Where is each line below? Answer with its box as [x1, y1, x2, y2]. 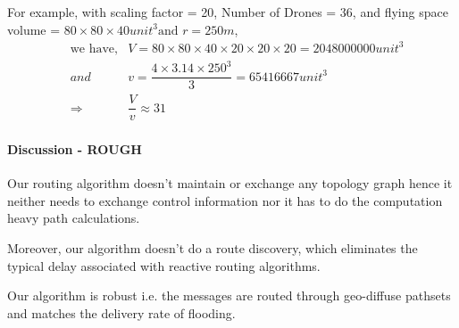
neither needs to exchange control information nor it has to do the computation [7, 191, 443, 209]
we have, [70, 42, 118, 55]
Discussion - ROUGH [7, 140, 142, 158]
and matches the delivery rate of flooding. [7, 303, 236, 322]
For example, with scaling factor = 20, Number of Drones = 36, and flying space [7, 3, 448, 20]
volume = [7, 20, 61, 38]
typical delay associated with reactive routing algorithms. [7, 256, 321, 275]
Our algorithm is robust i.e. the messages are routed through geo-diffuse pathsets [7, 286, 451, 305]
